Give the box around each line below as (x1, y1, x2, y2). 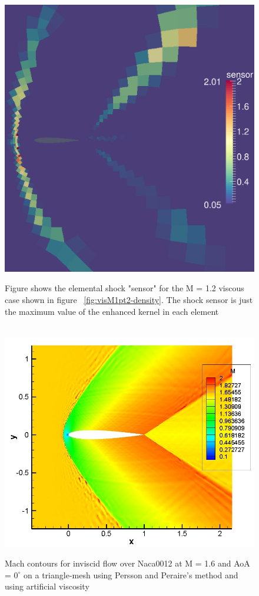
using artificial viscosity (5, 580, 89, 592)
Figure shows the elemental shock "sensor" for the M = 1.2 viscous (5, 282, 244, 294)
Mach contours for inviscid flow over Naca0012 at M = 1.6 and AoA (5, 557, 250, 569)
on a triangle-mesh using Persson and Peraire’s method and (24, 568, 238, 581)
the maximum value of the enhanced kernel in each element (5, 305, 219, 317)
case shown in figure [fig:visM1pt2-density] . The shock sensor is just (5, 294, 253, 306)
